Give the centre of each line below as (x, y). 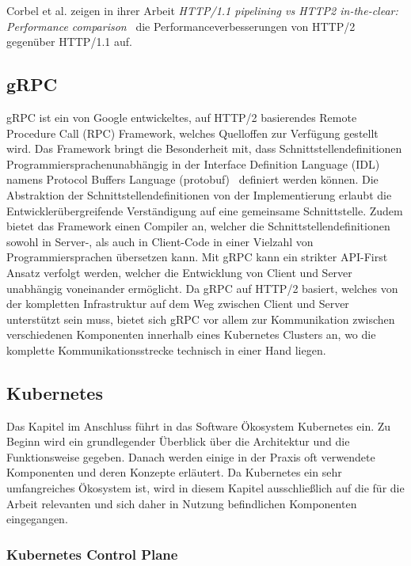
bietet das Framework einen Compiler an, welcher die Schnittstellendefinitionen (198, 226)
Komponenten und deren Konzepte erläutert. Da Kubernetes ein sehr (174, 472)
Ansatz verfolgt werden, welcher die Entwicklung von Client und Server (179, 272)
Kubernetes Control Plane (92, 554)
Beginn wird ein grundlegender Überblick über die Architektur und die (178, 441)
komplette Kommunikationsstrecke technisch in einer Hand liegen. (166, 349)
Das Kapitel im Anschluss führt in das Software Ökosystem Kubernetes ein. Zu (199, 425)
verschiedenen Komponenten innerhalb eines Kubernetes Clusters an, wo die (191, 334)
